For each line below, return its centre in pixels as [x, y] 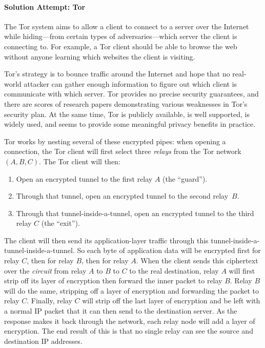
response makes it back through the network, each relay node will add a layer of [130, 321]
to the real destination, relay [174, 270]
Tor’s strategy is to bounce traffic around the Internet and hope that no [117, 74]
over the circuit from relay [45, 270]
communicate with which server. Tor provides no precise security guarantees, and [131, 94]
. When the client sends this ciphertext [197, 260]
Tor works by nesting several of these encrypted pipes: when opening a [115, 141]
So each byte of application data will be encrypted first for [169, 250]
